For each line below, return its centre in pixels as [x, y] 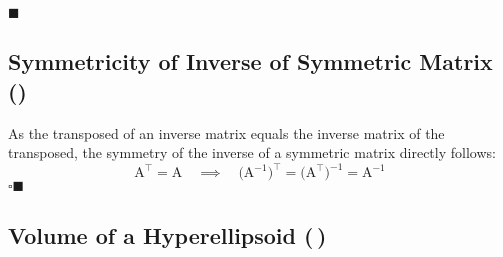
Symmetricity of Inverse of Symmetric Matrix [250, 61]
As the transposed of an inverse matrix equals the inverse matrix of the [226, 132]
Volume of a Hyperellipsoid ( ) [167, 234]
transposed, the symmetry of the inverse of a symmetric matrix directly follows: [252, 152]
